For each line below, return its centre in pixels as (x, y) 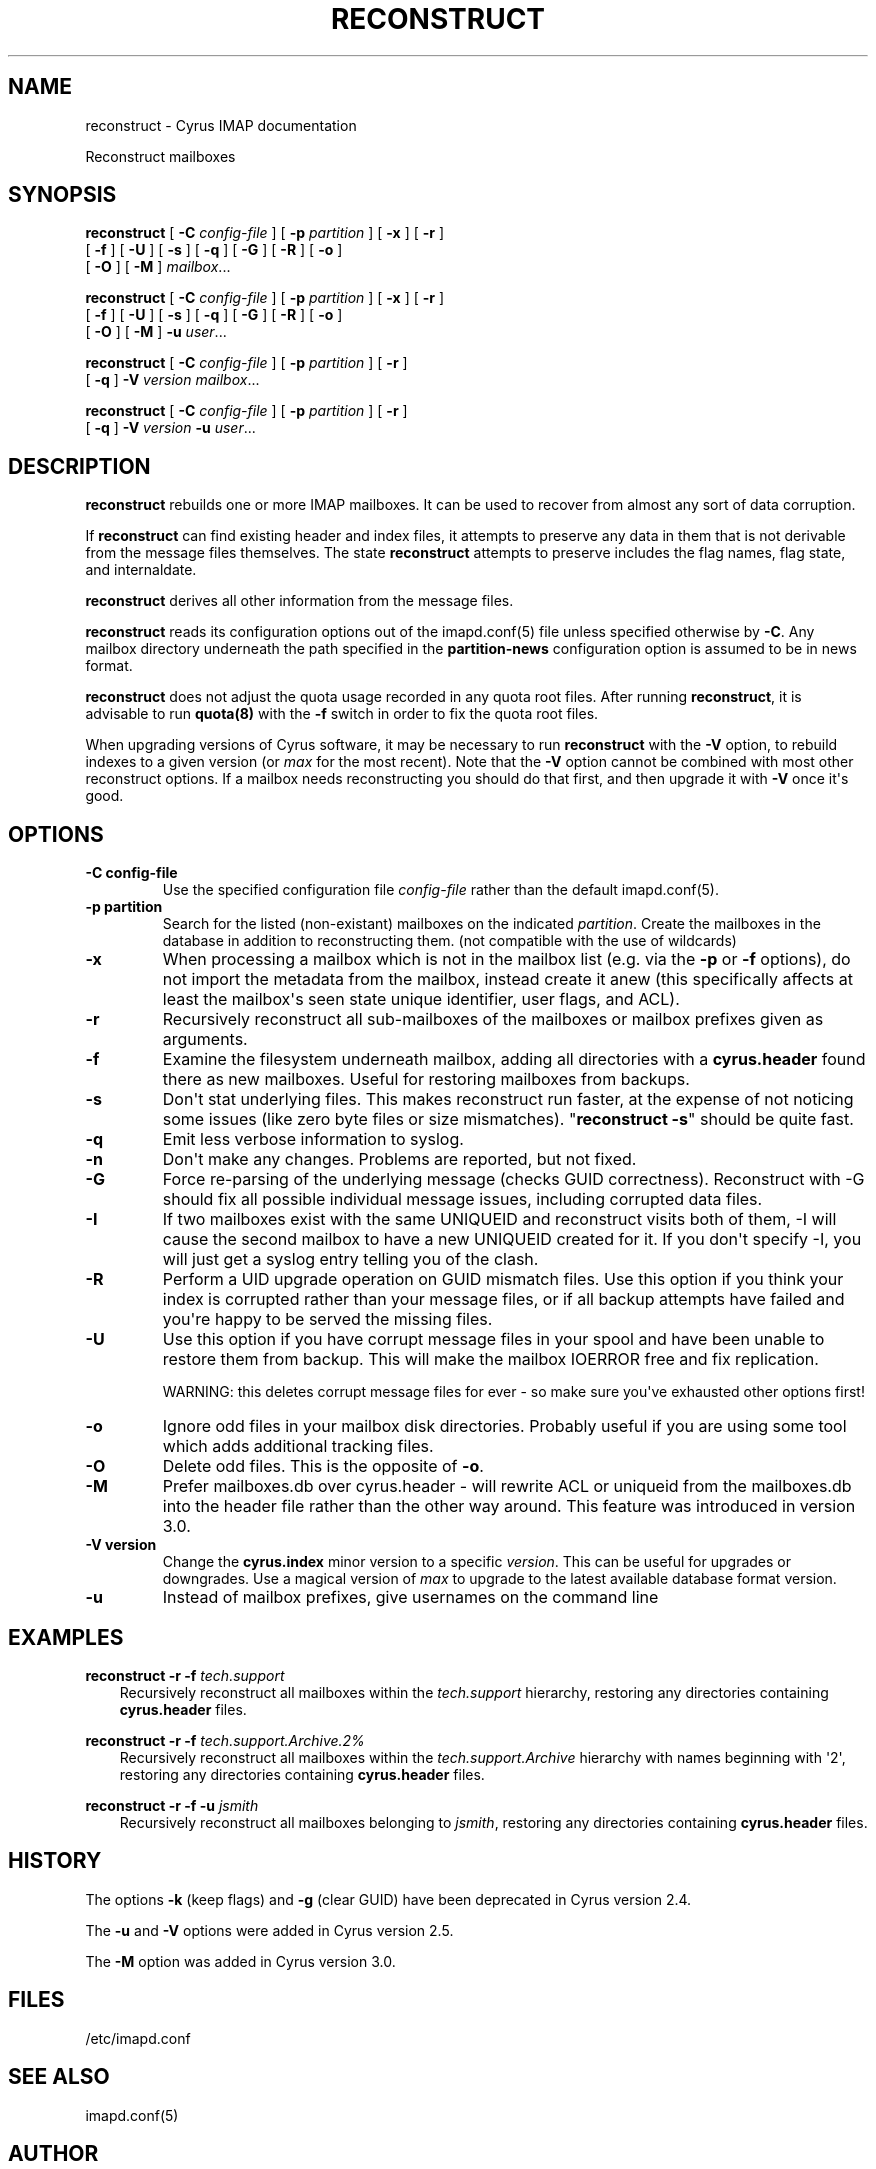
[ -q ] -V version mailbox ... (172, 380)
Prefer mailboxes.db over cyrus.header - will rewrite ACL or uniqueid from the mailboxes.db (507, 1486)
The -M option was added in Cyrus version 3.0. (240, 1961)
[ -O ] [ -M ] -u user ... (156, 332)
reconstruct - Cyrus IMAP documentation (221, 125)
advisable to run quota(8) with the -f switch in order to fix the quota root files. (342, 714)
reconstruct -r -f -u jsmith (172, 1805)
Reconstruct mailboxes (160, 156)
